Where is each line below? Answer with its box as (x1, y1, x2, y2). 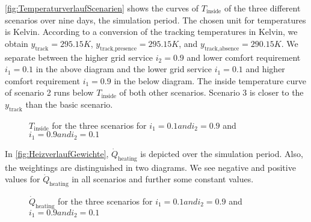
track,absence (204, 45, 239, 52)
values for (5, 173, 40, 185)
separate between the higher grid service (5, 51, 153, 63)
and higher (245, 63, 285, 75)
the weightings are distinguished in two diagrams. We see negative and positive (5, 161, 296, 173)
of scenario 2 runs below (5, 86, 94, 99)
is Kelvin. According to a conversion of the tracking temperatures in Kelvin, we (5, 25, 298, 38)
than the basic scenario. (25, 97, 113, 110)
